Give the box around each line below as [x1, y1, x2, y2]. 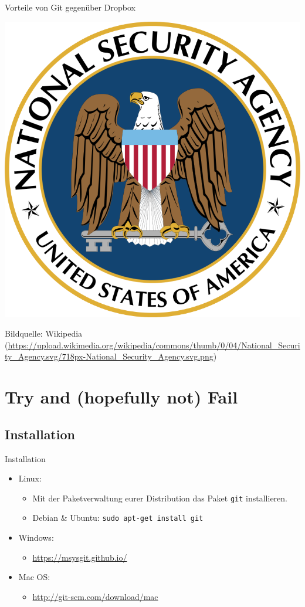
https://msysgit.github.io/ [32, 551, 127, 563]
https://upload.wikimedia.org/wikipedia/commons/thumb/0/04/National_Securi [8, 338, 300, 351]
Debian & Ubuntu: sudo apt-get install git [32, 511, 204, 524]
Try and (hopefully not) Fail [5, 385, 238, 409]
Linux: [18, 472, 42, 484]
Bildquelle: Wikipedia [5, 327, 83, 340]
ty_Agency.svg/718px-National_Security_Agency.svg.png [5, 350, 213, 362]
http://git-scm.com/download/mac [32, 590, 158, 602]
